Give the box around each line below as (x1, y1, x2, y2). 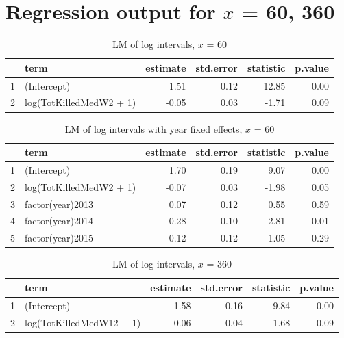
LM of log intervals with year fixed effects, (64, 121, 243, 135)
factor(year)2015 (25, 231, 94, 245)
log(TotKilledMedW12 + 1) (25, 315, 141, 329)
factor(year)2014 (25, 213, 94, 228)
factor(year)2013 (25, 196, 94, 211)
